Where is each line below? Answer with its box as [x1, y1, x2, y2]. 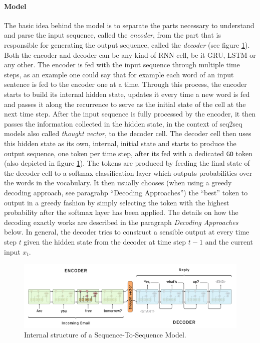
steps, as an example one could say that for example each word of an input [4, 69, 234, 79]
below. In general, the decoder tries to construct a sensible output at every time [4, 226, 249, 237]
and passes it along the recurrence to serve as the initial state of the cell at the [4, 98, 246, 109]
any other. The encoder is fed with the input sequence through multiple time [4, 59, 240, 70]
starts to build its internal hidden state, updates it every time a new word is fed [4, 88, 250, 99]
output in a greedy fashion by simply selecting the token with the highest [4, 197, 229, 207]
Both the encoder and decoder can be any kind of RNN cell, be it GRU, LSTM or [4, 49, 256, 60]
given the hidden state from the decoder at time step [24, 236, 186, 247]
